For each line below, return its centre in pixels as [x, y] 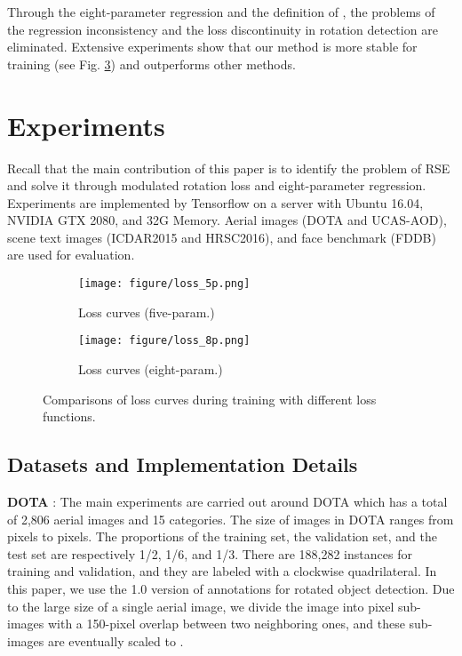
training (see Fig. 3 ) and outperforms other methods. [151, 64]
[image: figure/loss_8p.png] [164, 341]
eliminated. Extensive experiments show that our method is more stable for [212, 47]
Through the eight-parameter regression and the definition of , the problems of [221, 12]
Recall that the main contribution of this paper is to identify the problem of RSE [229, 168]
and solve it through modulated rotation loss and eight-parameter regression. [217, 185]
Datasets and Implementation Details [183, 464]
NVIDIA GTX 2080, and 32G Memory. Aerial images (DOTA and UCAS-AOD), [227, 220]
